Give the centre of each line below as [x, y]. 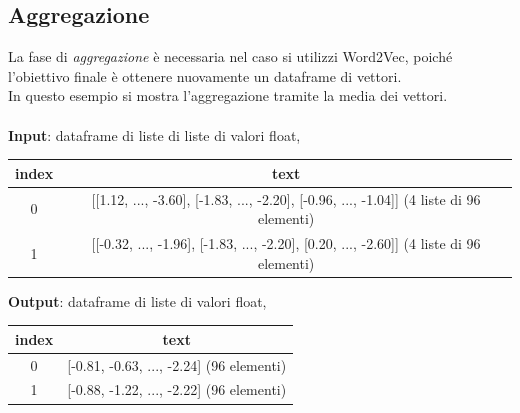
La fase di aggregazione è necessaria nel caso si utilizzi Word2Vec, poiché [230, 56]
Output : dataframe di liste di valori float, [137, 300]
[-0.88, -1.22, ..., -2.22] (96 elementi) [177, 389]
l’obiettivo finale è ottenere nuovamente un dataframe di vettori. [205, 75]
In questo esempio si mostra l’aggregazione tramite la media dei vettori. [228, 95]
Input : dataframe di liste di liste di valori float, [154, 134]
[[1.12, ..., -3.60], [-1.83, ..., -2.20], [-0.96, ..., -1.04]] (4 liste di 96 [286, 198]
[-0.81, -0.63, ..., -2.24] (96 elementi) [177, 364]
